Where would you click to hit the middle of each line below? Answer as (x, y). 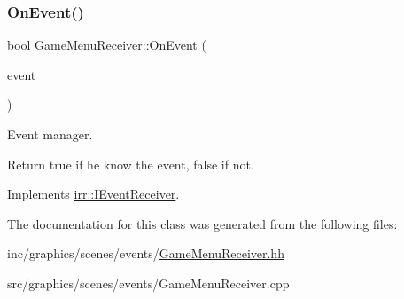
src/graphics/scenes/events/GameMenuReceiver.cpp (148, 283)
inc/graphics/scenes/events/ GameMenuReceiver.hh (146, 253)
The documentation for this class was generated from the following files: (202, 223)
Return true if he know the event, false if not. (131, 164)
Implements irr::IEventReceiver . (93, 194)
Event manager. (50, 134)
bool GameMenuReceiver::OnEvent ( (107, 45)
